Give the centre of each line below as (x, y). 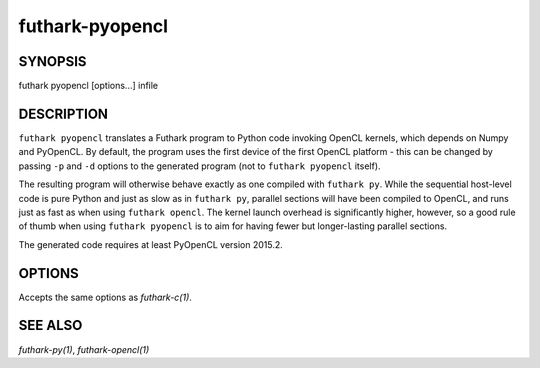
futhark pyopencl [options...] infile (88, 86)
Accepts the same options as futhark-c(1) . (105, 297)
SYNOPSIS (52, 61)
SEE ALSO (50, 325)
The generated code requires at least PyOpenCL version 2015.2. (151, 244)
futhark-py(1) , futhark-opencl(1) (84, 349)
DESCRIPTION (63, 113)
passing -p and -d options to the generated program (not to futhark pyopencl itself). (199, 166)
